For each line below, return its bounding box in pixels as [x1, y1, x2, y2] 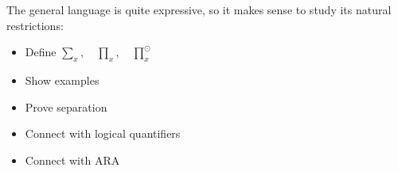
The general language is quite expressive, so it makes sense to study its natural [6, 2, 392, 17]
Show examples [25, 71, 99, 88]
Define [25, 44, 57, 60]
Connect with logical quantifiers [25, 125, 181, 142]
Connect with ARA [25, 151, 120, 168]
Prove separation [25, 98, 107, 115]
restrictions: [6, 17, 64, 33]
